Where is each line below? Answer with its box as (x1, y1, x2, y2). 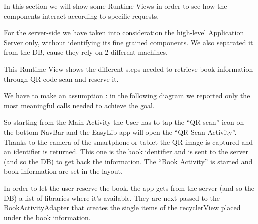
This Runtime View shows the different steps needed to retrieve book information (4, 63, 253, 74)
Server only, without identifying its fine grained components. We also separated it (4, 37, 253, 47)
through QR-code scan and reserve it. (4, 73, 119, 84)
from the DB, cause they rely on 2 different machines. (4, 47, 168, 57)
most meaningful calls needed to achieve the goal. (4, 100, 155, 110)
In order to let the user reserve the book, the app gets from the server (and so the (4, 182, 254, 193)
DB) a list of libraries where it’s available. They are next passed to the (4, 192, 220, 203)
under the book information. (4, 212, 91, 222)
